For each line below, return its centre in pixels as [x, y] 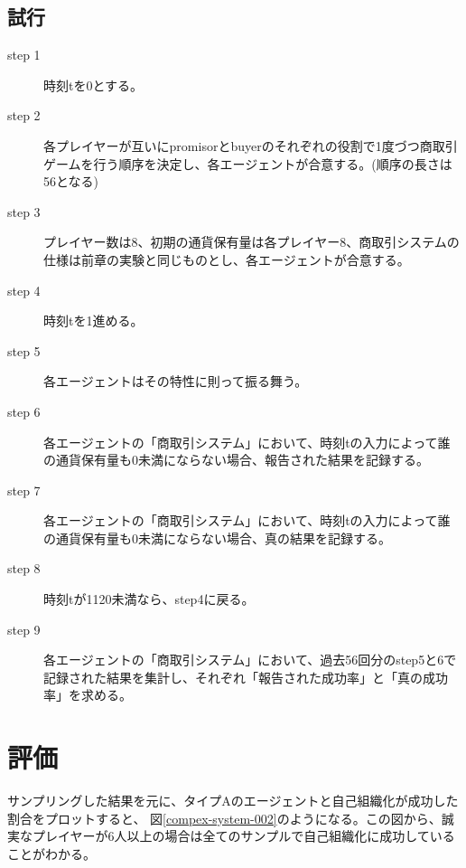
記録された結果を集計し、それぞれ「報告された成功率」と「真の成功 [246, 677]
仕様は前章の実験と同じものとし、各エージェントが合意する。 [227, 259]
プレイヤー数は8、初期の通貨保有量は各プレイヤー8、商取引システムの [252, 242]
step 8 [24, 568]
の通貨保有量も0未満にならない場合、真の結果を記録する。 [217, 538]
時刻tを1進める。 [93, 321]
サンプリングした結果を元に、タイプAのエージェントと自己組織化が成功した [233, 801]
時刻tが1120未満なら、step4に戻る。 [149, 599]
